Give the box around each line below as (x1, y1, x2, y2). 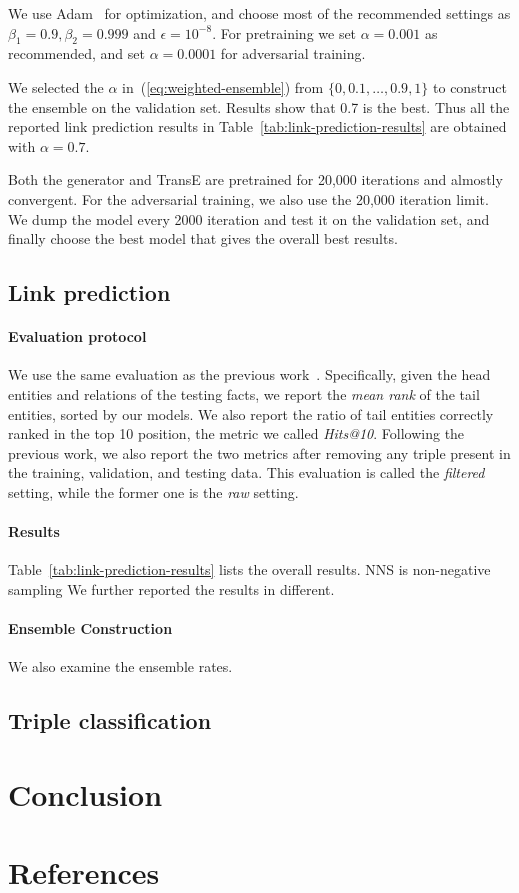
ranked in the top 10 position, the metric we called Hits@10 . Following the (8, 423, 465, 444)
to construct (433, 76, 508, 97)
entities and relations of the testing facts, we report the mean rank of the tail (8, 383, 480, 404)
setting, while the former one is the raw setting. (8, 481, 299, 502)
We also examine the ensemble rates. (8, 656, 233, 677)
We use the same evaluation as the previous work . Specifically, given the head (8, 364, 491, 385)
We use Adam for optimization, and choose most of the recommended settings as (8, 3, 511, 23)
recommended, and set (8, 43, 145, 64)
